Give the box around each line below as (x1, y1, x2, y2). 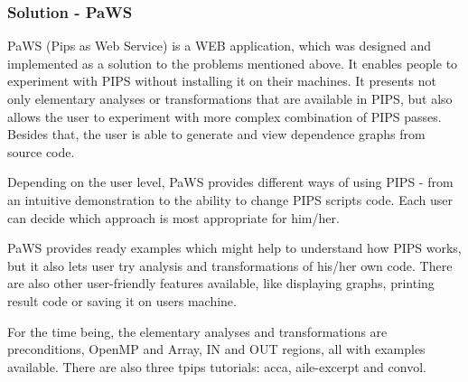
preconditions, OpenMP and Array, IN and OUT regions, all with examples (7, 340, 426, 359)
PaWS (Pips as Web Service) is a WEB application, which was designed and (7, 36, 432, 55)
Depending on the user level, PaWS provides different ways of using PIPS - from (7, 172, 454, 191)
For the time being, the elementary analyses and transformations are (7, 321, 388, 340)
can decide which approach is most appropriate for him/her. (7, 208, 340, 227)
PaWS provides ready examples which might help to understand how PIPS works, (7, 238, 462, 257)
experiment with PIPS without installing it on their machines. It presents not (7, 71, 436, 90)
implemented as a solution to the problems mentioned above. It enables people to (7, 53, 458, 72)
